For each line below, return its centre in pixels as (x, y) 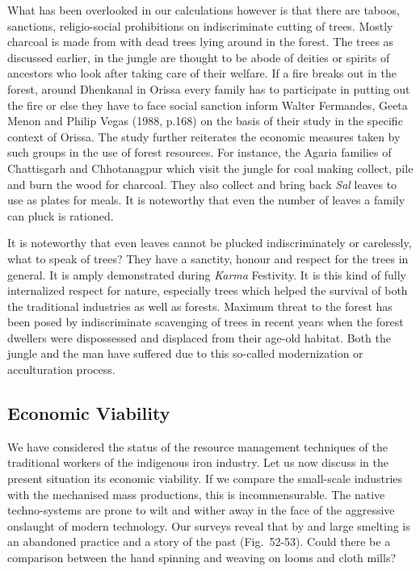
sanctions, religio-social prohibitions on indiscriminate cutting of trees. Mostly (200, 25)
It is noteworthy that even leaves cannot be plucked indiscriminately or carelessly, (210, 243)
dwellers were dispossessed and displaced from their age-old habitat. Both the (199, 337)
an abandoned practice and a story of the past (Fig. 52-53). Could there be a (199, 542)
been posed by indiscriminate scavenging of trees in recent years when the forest (206, 322)
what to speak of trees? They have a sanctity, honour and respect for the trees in (208, 258)
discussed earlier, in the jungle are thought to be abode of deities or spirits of (199, 57)
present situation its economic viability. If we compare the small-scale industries (205, 479)
